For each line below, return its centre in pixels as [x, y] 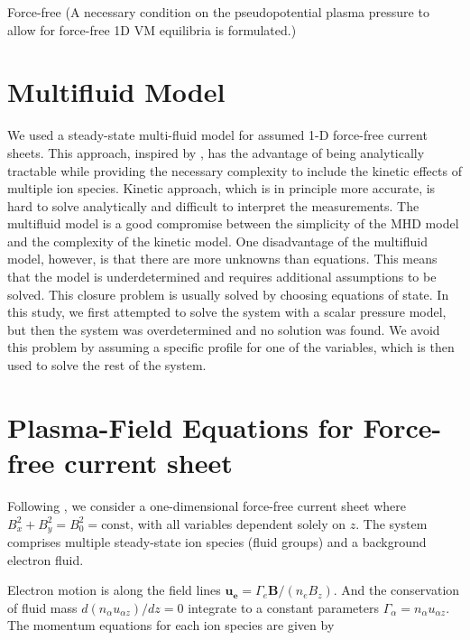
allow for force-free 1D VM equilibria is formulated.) [152, 29]
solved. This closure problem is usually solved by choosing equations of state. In [228, 294]
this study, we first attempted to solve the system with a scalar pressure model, [227, 312]
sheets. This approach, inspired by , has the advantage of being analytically [216, 152]
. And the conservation [396, 590]
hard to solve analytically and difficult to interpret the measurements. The [213, 205]
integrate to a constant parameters [283, 607]
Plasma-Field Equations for [180, 427]
